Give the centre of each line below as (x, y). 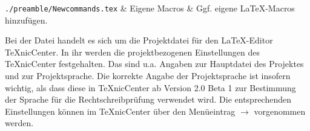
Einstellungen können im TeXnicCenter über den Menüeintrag (120, 111)
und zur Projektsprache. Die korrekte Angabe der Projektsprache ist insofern (148, 76)
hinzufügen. (26, 20)
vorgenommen (280, 111)
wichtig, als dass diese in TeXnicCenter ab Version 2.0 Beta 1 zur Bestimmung (150, 87)
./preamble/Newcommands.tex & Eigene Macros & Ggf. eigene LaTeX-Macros (150, 8)
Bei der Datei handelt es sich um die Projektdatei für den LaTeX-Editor (139, 40)
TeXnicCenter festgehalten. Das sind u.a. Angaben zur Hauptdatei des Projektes (154, 64)
